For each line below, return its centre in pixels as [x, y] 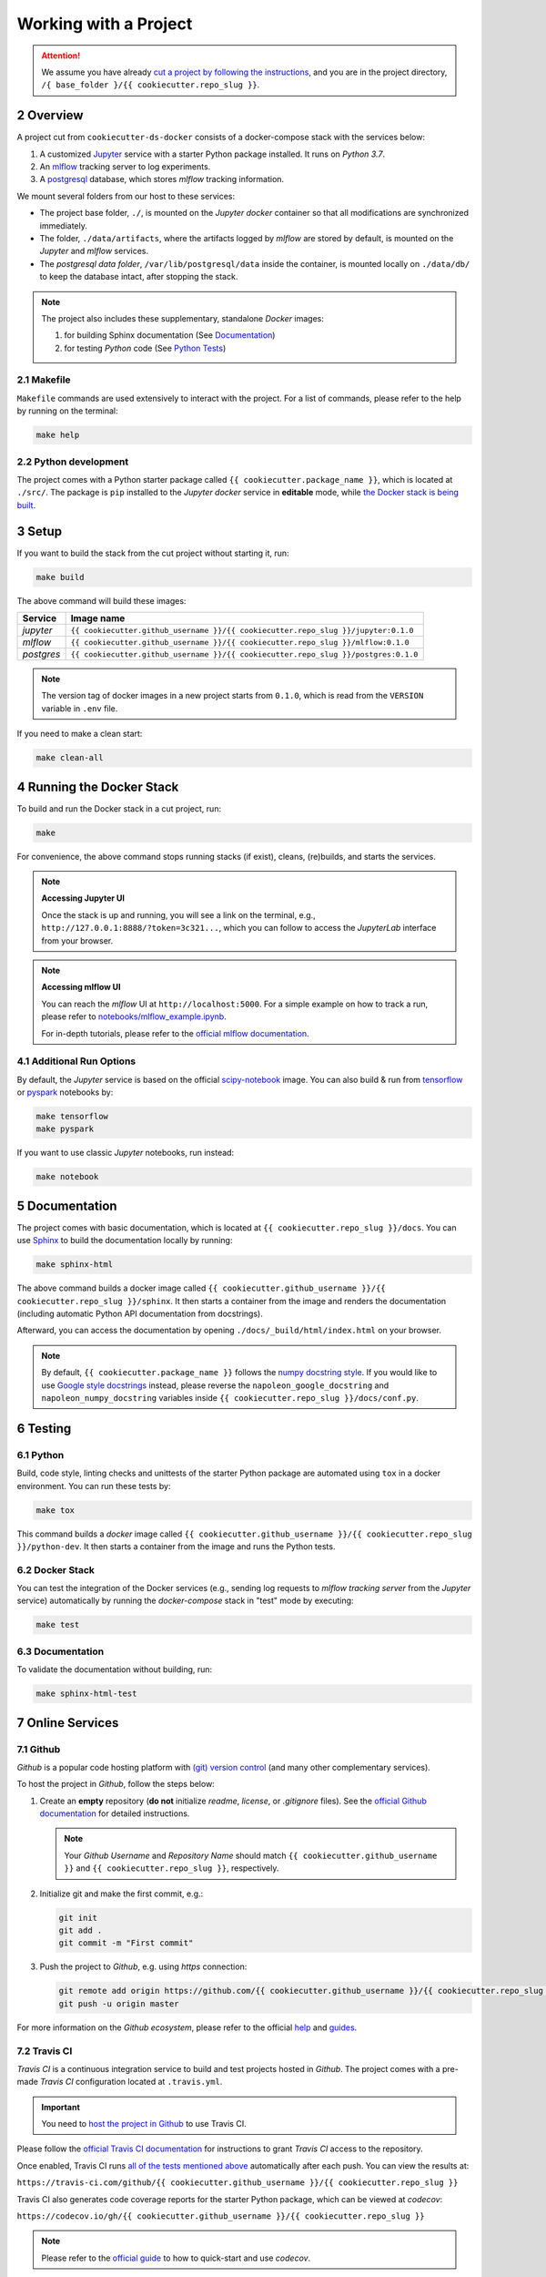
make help [58, 435]
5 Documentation [67, 1205]
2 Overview [50, 115]
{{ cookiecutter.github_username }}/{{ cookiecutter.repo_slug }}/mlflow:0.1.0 [240, 642]
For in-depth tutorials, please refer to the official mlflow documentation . [175, 1033]
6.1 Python [40, 1455]
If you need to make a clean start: [80, 734]
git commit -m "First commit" [126, 1943]
